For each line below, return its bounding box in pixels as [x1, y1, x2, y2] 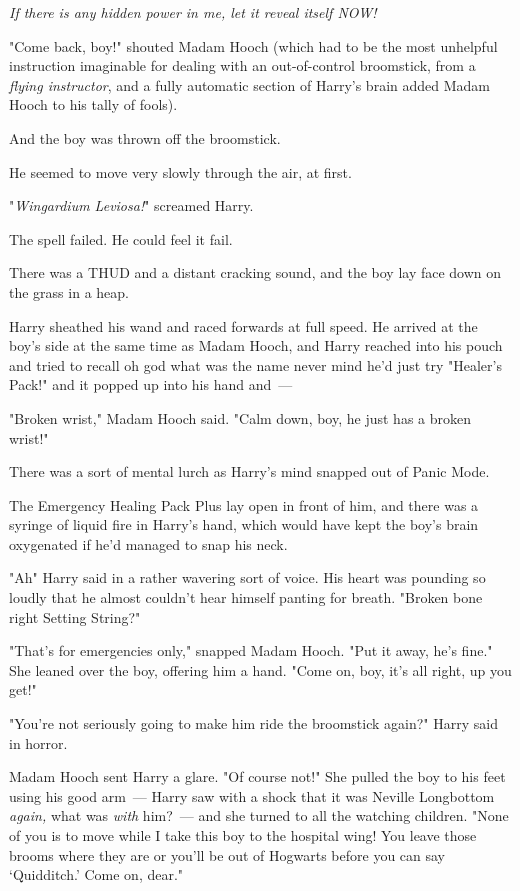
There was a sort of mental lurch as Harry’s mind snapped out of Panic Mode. [9, 461, 490, 482]
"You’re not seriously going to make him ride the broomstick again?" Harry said [9, 713, 498, 734]
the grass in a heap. [9, 281, 129, 302]
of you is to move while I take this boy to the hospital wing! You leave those [9, 825, 477, 845]
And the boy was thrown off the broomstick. [9, 127, 281, 148]
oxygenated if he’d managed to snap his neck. [9, 533, 288, 554]
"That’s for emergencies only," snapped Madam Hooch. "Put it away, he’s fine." [9, 640, 493, 661]
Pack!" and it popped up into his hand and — [9, 374, 293, 395]
